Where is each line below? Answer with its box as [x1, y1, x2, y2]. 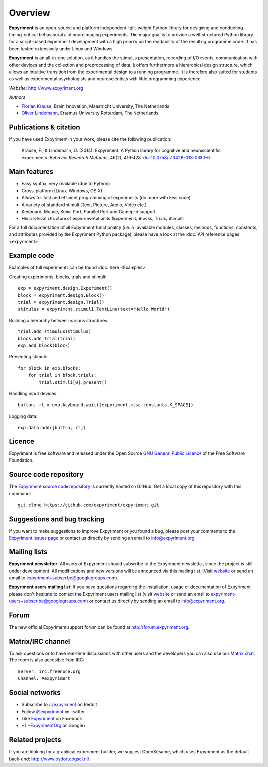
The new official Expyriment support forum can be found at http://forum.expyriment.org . [9, 624, 190, 630]
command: [9, 490, 31, 496]
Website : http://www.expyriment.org [9, 85, 84, 91]
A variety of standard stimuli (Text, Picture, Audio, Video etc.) [21, 202, 147, 208]
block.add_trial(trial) [18, 336, 76, 341]
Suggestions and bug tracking [9, 515, 105, 523]
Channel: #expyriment [18, 676, 70, 681]
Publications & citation [9, 123, 80, 131]
